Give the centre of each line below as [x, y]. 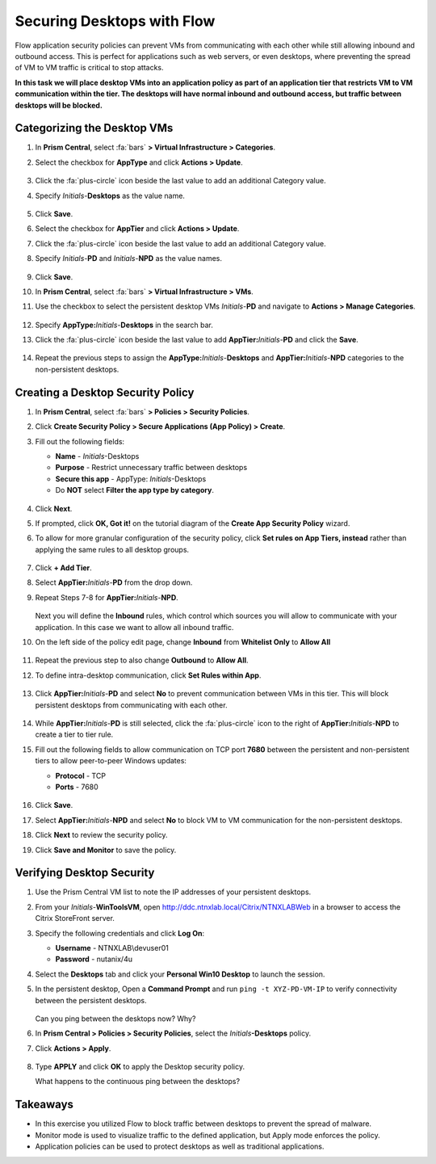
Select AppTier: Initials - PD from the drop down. [114, 582]
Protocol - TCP [81, 775]
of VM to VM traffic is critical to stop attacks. [90, 68]
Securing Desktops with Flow [115, 21]
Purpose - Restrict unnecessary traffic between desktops [151, 468]
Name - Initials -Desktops [97, 456]
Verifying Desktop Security [85, 873]
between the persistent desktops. [91, 1000]
